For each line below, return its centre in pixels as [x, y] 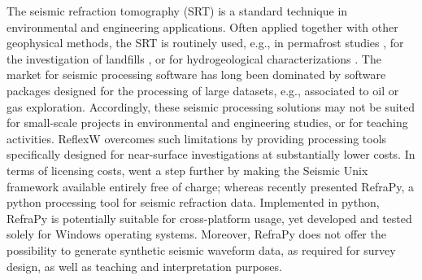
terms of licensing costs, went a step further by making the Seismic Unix [187, 170]
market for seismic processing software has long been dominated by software [196, 74]
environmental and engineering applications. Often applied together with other [202, 26]
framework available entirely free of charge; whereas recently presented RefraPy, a [210, 186]
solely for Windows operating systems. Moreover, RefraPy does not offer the [196, 234]
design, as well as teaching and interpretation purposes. [144, 266]
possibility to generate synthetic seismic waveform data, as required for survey [201, 249]
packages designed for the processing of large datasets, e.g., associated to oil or [203, 90]
